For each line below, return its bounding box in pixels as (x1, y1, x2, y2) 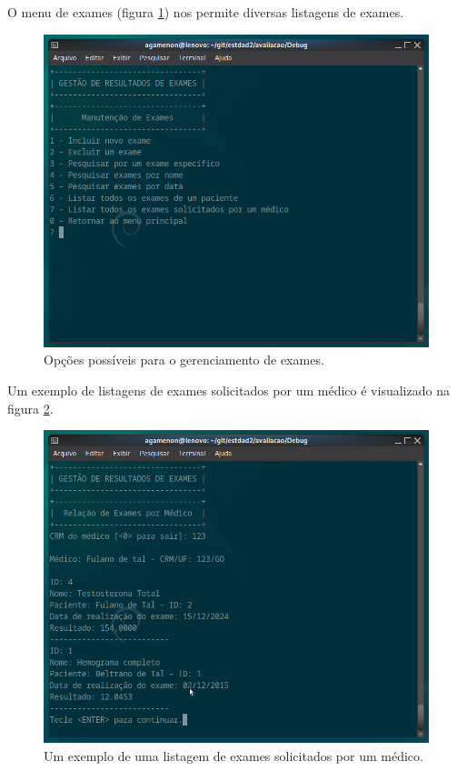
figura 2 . (7, 398, 54, 417)
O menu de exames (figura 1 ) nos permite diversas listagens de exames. (7, 3, 404, 21)
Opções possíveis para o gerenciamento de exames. (44, 350, 324, 369)
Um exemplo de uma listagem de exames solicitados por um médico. (44, 746, 423, 765)
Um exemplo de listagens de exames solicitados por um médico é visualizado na (7, 380, 450, 399)
